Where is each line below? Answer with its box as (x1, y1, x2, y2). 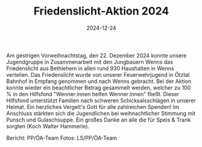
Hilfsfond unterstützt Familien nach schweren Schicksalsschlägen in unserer (6, 97, 196, 104)
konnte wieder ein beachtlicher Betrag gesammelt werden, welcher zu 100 (6, 83, 191, 91)
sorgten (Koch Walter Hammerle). (6, 122, 90, 129)
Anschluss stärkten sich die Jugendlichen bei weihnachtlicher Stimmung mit (6, 109, 196, 117)
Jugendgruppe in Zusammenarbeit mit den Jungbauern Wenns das (6, 58, 174, 65)
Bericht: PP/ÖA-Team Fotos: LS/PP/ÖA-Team (6, 134, 118, 142)
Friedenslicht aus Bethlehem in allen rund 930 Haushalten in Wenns (6, 65, 174, 72)
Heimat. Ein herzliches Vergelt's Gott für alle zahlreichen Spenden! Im (6, 103, 180, 110)
